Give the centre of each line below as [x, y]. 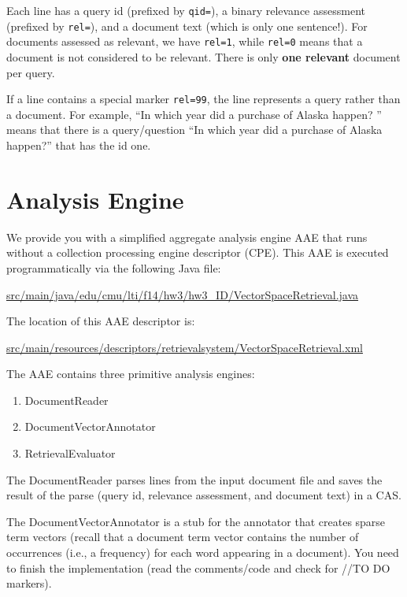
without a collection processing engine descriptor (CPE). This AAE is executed [198, 252]
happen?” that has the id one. [79, 145]
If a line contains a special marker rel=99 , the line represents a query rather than [203, 99]
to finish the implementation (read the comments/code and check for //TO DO [198, 567]
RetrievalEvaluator [70, 453]
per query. [31, 72]
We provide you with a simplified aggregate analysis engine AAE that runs [187, 237]
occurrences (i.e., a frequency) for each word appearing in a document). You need [203, 553]
